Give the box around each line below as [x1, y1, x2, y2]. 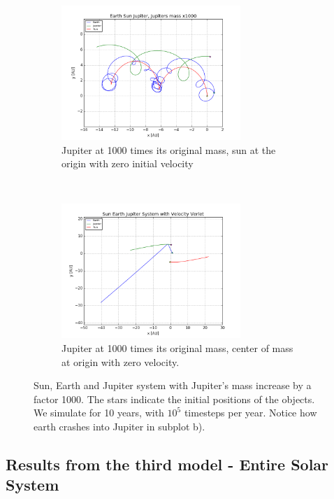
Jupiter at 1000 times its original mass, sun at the [61, 142, 276, 157]
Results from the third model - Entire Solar [6, 453, 329, 475]
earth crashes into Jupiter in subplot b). [34, 419, 205, 433]
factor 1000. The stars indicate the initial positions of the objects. [34, 391, 315, 406]
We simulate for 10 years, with [34, 405, 164, 420]
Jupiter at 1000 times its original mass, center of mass [61, 340, 293, 355]
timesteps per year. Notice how [184, 405, 317, 420]
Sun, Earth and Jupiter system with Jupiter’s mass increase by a [34, 378, 312, 393]
